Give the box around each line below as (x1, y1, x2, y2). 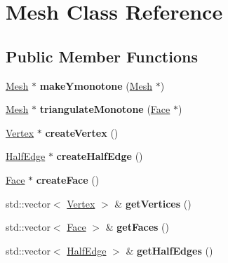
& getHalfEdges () (126, 243, 213, 257)
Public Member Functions (6, 45, 198, 67)
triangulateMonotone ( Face (39, 102, 170, 116)
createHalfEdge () (56, 149, 143, 163)
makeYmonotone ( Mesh (39, 78, 153, 93)
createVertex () (45, 125, 119, 140)
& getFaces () (105, 220, 169, 234)
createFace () (36, 172, 100, 187)
